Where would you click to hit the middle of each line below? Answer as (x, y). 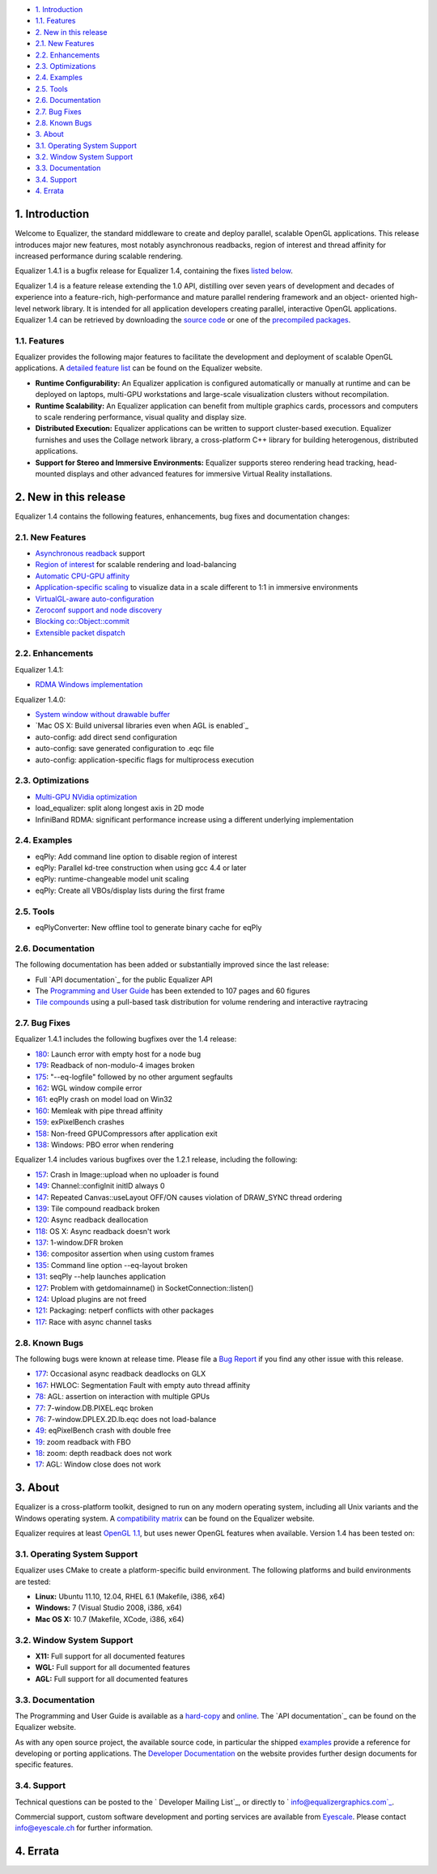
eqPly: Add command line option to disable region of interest (136, 856)
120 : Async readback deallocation (92, 1220)
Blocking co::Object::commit (82, 621)
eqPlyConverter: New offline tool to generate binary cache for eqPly (148, 927)
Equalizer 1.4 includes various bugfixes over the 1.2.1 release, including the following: (157, 1159)
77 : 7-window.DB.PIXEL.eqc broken (94, 1408)
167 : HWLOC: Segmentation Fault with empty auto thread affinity (143, 1385)
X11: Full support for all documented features (110, 1656)
